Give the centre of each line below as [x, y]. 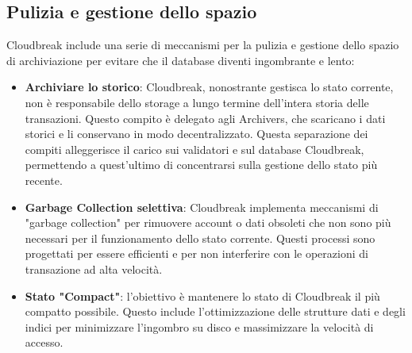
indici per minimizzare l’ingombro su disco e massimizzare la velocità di [199, 326]
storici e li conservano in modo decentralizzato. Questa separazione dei [196, 134]
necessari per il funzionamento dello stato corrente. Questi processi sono [200, 238]
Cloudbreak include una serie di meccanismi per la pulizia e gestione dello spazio [203, 45]
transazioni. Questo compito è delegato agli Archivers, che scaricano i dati [205, 118]
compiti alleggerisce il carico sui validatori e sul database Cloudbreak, [194, 149]
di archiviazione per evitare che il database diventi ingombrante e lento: [181, 60]
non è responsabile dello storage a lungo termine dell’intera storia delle [197, 102]
